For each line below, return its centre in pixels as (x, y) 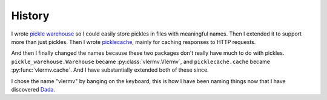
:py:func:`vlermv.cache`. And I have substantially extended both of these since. (110, 70)
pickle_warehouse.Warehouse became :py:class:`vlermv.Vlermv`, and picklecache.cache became (141, 61)
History (30, 16)
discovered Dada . (33, 89)
